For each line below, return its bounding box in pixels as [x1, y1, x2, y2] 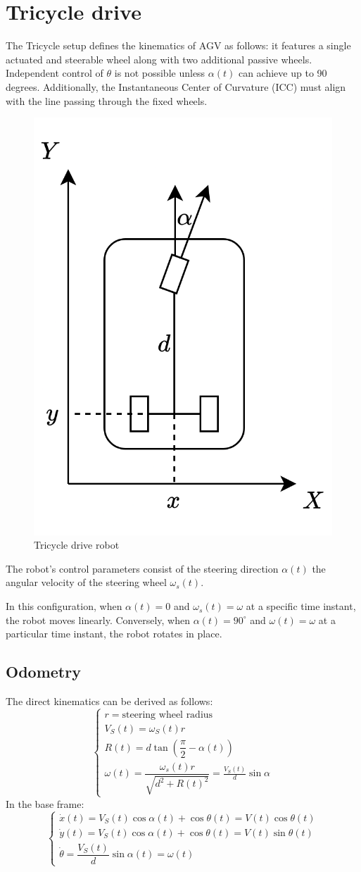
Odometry [6, 661, 81, 683]
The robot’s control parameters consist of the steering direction [6, 561, 279, 575]
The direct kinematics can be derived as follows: [6, 694, 213, 709]
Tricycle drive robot [34, 537, 120, 552]
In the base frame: [6, 796, 84, 811]
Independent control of [6, 66, 103, 80]
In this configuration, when [6, 599, 122, 613]
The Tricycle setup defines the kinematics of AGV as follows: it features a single [6, 38, 351, 53]
